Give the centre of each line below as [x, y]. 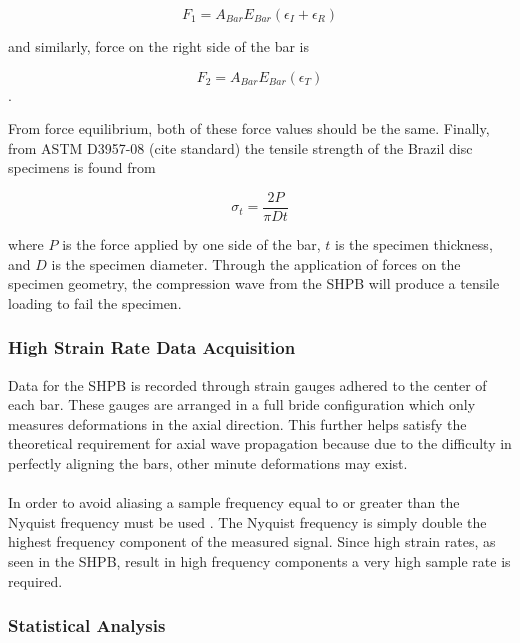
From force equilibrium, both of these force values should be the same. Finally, [249, 128]
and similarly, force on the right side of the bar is [159, 46]
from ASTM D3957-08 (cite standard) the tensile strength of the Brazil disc [240, 147]
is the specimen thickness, [413, 244]
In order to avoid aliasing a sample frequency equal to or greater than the [234, 502]
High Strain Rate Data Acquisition [152, 347]
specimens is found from [82, 167]
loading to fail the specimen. [95, 302]
